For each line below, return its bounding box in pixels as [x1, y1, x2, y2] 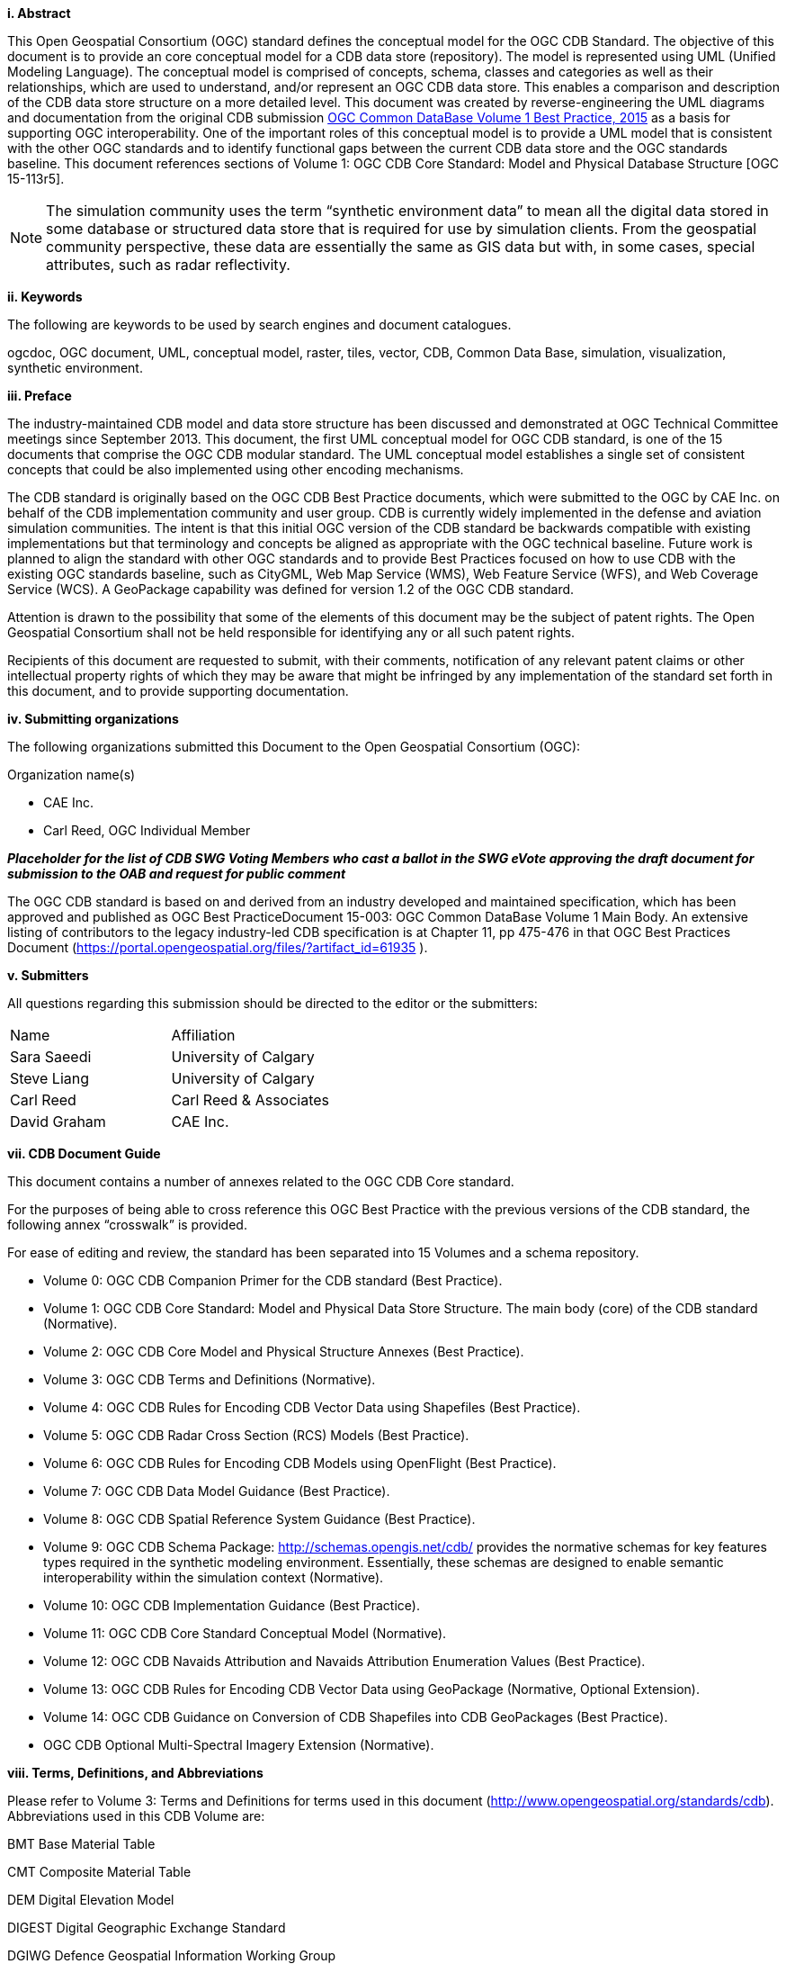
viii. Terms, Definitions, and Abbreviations [7, 1765, 263, 1780]
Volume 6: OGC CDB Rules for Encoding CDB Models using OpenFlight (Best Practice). [43, 1455, 557, 1471]
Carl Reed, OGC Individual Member [43, 823, 251, 838]
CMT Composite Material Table [7, 1864, 192, 1879]
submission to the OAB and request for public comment [7, 866, 346, 881]
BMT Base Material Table [7, 1836, 156, 1851]
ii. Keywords [7, 289, 83, 304]
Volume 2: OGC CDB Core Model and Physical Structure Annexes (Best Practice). [43, 1344, 524, 1359]
